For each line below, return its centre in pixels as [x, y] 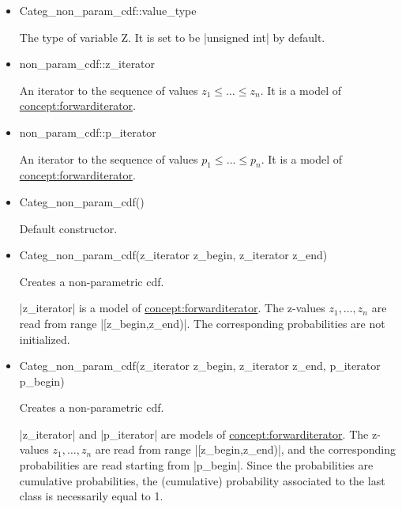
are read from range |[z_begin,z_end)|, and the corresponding [246, 449]
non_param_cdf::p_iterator [88, 132]
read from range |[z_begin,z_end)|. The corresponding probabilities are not [202, 323]
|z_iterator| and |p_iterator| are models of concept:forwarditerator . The [194, 434]
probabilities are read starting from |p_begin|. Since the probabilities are [196, 465]
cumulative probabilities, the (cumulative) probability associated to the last [202, 480]
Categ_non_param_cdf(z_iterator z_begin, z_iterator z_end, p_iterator [200, 366]
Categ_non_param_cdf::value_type [108, 10]
